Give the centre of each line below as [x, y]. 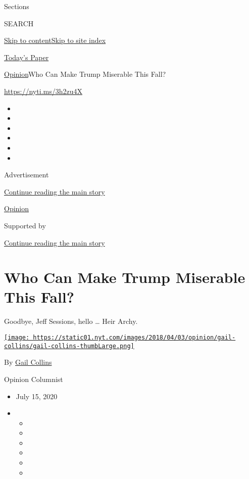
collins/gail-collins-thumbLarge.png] [69, 346]
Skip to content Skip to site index [55, 40]
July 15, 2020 [37, 396]
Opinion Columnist [34, 379]
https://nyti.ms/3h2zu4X [43, 91]
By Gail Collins [28, 362]
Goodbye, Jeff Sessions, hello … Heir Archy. [71, 321]
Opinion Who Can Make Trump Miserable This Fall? [85, 74]
